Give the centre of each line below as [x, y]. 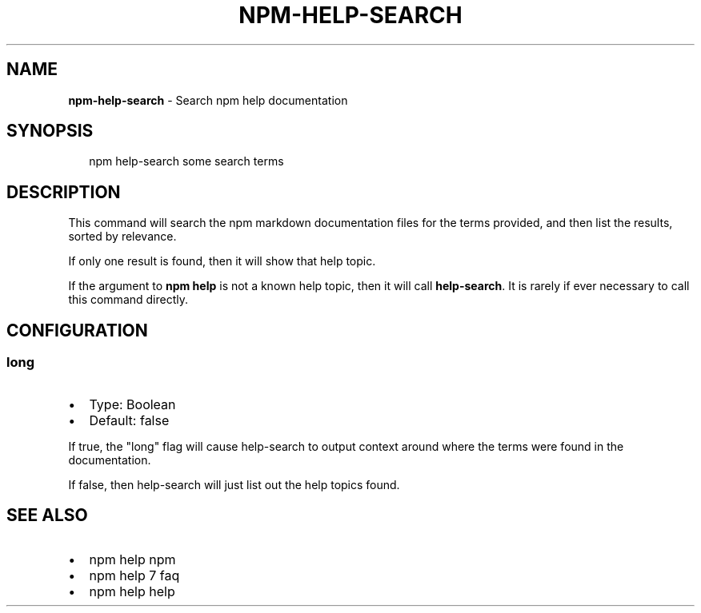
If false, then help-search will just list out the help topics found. [234, 484]
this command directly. [128, 300]
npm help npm [132, 560]
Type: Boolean [132, 404]
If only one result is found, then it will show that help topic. [222, 261]
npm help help [132, 592]
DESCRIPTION [64, 192]
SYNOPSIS [50, 131]
